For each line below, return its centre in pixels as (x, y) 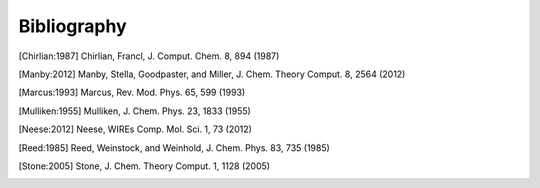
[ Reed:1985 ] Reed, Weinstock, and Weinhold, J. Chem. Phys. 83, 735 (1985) (174, 147)
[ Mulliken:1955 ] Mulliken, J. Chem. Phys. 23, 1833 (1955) (135, 111)
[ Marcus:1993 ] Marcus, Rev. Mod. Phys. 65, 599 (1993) (132, 92)
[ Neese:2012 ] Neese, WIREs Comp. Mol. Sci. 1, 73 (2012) (135, 129)
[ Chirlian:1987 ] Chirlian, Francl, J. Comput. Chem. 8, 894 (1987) (149, 56)
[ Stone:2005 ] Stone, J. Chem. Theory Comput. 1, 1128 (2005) (144, 166)
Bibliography (72, 26)
